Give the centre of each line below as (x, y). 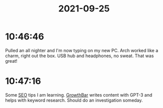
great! (11, 61)
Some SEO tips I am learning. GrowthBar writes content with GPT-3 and (79, 95)
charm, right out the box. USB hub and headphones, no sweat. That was (79, 56)
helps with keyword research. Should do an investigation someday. (74, 100)
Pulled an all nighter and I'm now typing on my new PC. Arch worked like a (82, 50)
